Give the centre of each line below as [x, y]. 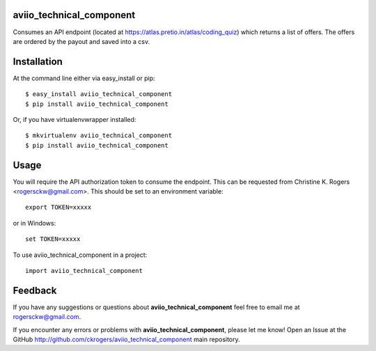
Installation [38, 62]
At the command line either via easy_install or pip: [84, 78]
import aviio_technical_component [84, 271]
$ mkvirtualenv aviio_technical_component [99, 135]
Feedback [35, 290]
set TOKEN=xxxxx [53, 239]
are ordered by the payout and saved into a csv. [81, 41]
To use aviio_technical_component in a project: [80, 255]
